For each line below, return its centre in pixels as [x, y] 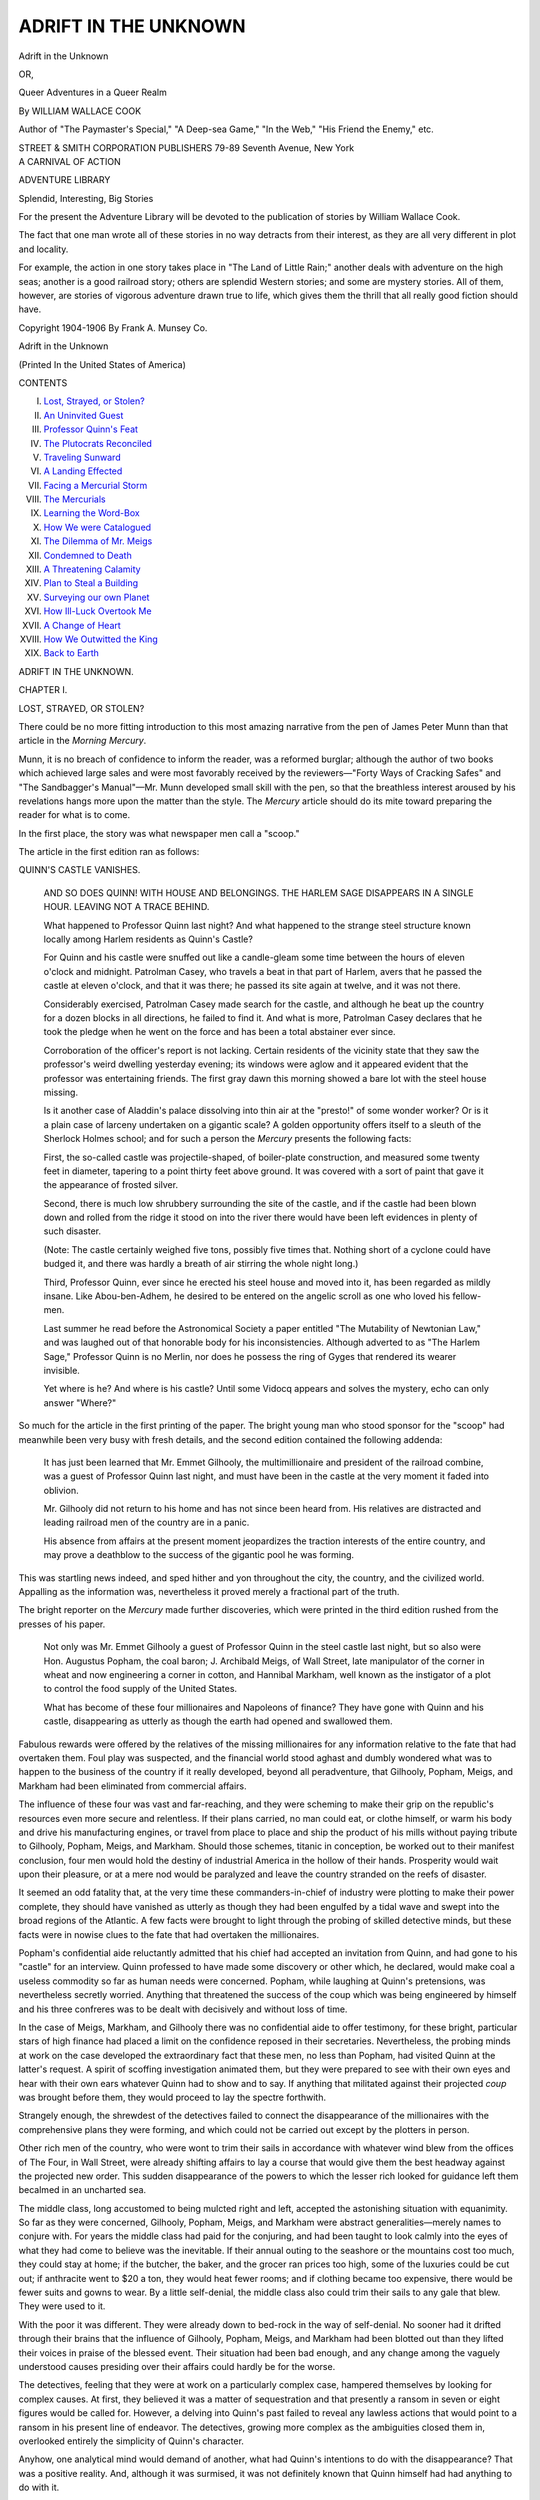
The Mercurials [74, 499]
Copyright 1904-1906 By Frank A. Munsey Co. [113, 327]
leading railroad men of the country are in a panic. [146, 1522]
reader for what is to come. [74, 815]
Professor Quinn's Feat [91, 429]
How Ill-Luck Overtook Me [97, 611]
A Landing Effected [83, 471]
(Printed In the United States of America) [102, 364]
